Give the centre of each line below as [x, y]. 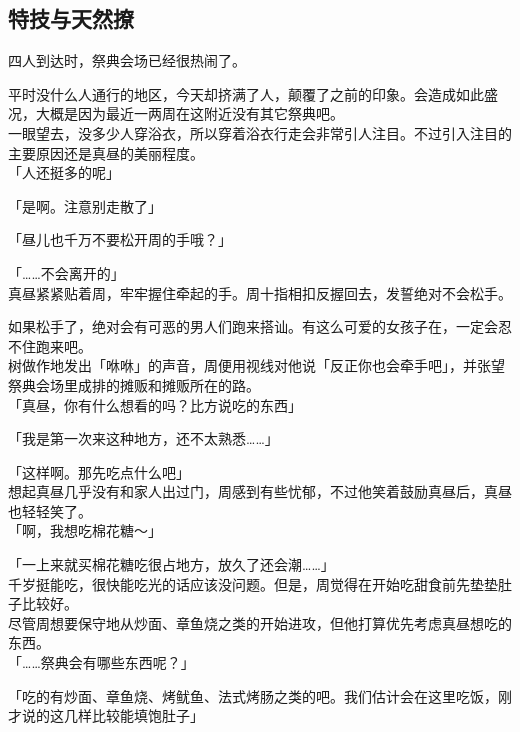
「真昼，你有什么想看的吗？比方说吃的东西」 [155, 404]
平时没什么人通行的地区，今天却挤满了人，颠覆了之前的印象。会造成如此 [246, 93]
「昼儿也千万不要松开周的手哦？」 [120, 239]
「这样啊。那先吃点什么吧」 [99, 471]
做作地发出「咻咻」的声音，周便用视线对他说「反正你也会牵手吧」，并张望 [263, 365]
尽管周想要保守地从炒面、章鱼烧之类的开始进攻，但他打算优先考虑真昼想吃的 [260, 622]
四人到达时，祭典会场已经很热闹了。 [127, 60]
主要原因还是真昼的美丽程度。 [106, 152]
